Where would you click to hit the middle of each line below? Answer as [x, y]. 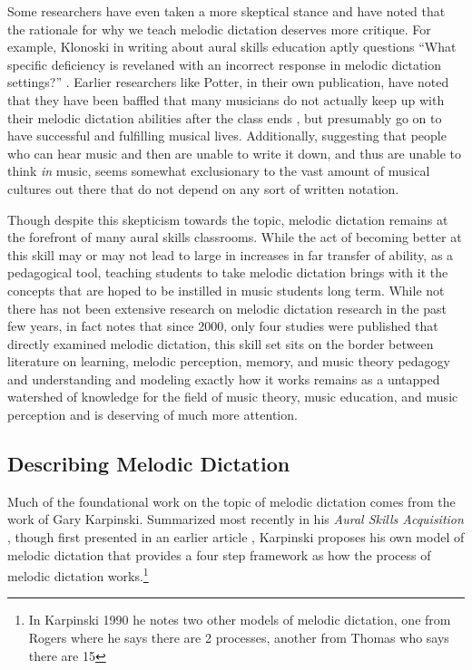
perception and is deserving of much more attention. [152, 415]
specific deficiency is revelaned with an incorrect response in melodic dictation [225, 64]
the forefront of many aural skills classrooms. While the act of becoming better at [235, 237]
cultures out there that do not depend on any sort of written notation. [203, 188]
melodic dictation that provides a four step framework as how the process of [219, 554]
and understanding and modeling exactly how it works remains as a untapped [224, 379]
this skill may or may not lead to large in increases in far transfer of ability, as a [231, 254]
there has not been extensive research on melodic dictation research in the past [227, 308]
